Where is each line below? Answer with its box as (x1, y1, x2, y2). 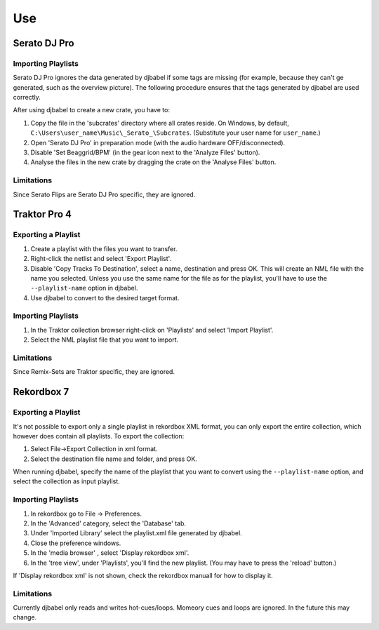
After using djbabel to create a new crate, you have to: (13, 106, 170, 114)
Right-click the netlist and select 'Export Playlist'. (30, 255, 172, 263)
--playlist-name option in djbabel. (30, 284, 138, 293)
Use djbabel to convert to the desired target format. (30, 293, 180, 302)
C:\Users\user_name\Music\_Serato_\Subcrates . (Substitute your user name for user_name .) (30, 128, 321, 137)
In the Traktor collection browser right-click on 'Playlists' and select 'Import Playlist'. (30, 326, 274, 334)
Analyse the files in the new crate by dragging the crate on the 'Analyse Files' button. (30, 158, 277, 166)
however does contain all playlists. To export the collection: (13, 431, 185, 440)
